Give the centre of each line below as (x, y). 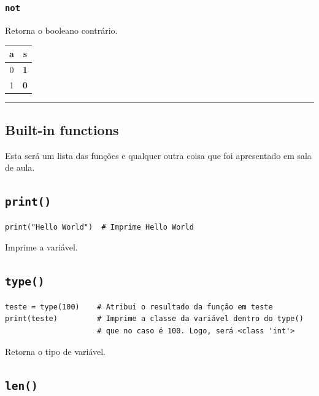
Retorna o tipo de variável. (55, 351)
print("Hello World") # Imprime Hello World (99, 227)
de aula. (20, 167)
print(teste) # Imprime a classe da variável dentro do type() (154, 319)
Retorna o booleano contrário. (61, 30)
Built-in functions (62, 130)
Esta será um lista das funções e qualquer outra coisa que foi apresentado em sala (158, 155)
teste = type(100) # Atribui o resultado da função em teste (139, 307)
